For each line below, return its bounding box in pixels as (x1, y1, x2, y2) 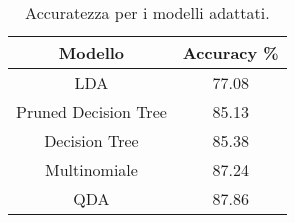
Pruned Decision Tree (16, 100, 167, 123)
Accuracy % (182, 41, 279, 64)
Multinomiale (44, 158, 138, 181)
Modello (58, 41, 125, 64)
